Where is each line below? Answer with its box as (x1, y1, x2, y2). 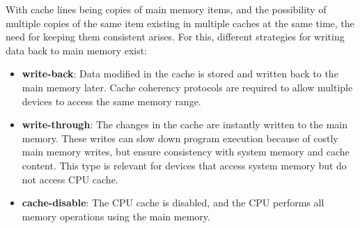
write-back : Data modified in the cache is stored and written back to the (22, 66, 338, 81)
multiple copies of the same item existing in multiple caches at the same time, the (6, 15, 354, 30)
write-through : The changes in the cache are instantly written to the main (22, 117, 348, 132)
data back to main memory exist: (6, 43, 148, 57)
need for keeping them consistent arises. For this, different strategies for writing (6, 29, 345, 44)
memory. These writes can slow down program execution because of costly (22, 130, 338, 145)
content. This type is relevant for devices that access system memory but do (22, 158, 347, 172)
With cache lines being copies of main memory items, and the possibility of (6, 2, 327, 16)
